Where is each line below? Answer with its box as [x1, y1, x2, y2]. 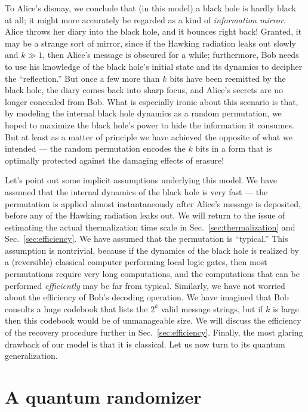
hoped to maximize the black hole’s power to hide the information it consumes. [5, 118, 294, 131]
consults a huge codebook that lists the [5, 302, 148, 315]
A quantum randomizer [5, 385, 202, 408]
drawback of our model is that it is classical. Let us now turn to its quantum [5, 337, 285, 350]
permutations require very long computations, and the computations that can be [5, 268, 300, 280]
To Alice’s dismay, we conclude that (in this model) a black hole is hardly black [5, 2, 296, 14]
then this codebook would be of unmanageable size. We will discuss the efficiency [5, 314, 301, 327]
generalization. [5, 349, 58, 362]
